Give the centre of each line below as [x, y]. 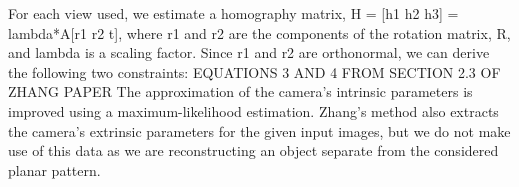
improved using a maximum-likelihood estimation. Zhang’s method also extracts [253, 110]
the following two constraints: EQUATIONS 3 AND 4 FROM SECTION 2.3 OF [254, 71]
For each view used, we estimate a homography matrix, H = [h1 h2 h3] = [233, 13]
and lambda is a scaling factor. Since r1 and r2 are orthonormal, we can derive [249, 52]
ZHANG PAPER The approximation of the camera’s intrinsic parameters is [240, 91]
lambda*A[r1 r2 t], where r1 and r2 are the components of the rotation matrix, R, [259, 32]
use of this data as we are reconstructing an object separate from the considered [253, 150]
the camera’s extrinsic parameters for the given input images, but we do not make [259, 130]
